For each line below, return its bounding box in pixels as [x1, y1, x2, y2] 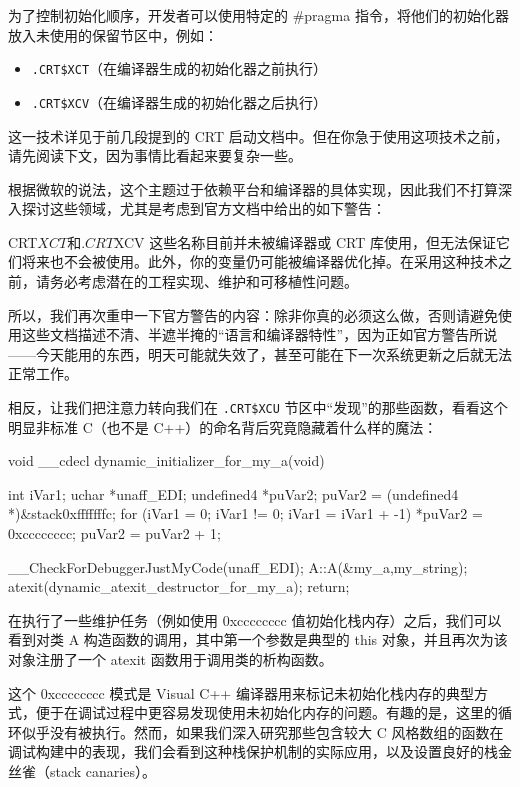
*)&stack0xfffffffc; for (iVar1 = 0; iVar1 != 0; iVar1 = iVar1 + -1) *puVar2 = [8, 503, 483, 524]
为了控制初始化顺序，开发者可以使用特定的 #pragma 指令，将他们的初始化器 [8, 5, 509, 25]
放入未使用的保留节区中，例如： [8, 24, 218, 45]
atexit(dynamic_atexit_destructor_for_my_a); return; [8, 576, 350, 597]
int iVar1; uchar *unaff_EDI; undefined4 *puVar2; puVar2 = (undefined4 [8, 483, 459, 504]
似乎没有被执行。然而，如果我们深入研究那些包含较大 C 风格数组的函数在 [21, 721, 504, 742]
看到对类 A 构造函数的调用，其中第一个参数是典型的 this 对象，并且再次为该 [8, 629, 508, 650]
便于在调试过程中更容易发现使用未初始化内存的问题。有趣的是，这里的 [35, 702, 498, 723]
